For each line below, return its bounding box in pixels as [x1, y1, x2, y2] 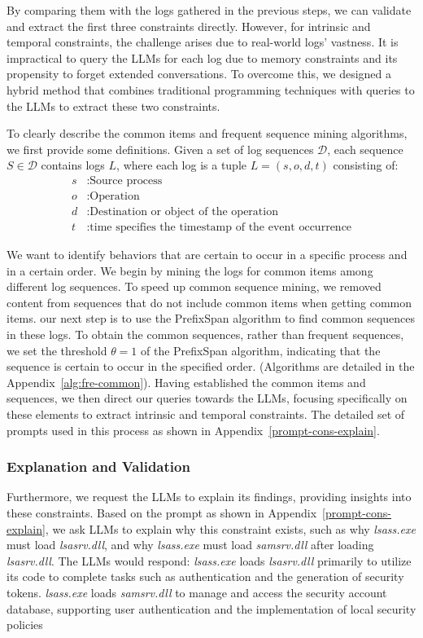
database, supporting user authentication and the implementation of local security [7, 600, 416, 617]
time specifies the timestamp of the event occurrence [89, 222, 352, 234]
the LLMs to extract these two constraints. [7, 97, 220, 114]
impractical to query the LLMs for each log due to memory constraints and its [7, 49, 398, 66]
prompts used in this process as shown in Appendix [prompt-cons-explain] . [7, 421, 380, 438]
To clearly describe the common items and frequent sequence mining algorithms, [7, 125, 408, 142]
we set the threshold [7, 341, 107, 359]
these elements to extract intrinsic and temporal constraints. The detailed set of [7, 406, 405, 422]
